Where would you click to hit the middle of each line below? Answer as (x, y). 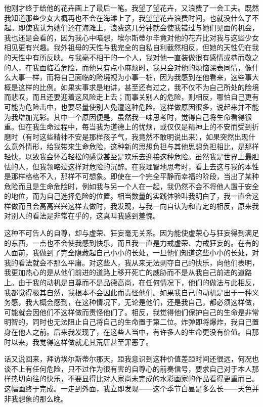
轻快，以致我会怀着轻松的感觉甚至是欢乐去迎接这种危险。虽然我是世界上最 (128, 156)
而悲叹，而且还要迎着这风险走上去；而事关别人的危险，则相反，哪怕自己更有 (131, 97)
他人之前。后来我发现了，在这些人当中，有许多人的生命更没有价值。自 (135, 332)
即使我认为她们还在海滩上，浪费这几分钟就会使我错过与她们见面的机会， (138, 28)
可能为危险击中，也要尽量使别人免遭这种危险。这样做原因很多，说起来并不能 (131, 106)
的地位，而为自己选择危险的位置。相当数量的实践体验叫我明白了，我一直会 (128, 196)
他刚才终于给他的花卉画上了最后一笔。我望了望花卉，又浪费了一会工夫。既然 (131, 8)
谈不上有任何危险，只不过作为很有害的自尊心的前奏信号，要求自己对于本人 (128, 368)
